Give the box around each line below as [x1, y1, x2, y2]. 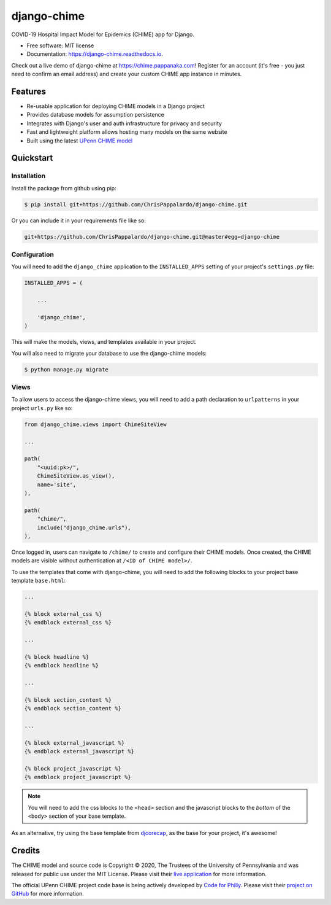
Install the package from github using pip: [11, 184, 116, 192]
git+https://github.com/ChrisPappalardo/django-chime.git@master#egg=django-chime [24, 233, 280, 240]
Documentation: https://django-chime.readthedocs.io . [26, 50, 163, 58]
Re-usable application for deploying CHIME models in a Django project [26, 103, 205, 110]
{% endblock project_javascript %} [24, 774, 131, 781]
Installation [11, 172, 46, 181]
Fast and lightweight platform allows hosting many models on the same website [26, 128, 227, 136]
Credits [11, 845, 40, 856]
